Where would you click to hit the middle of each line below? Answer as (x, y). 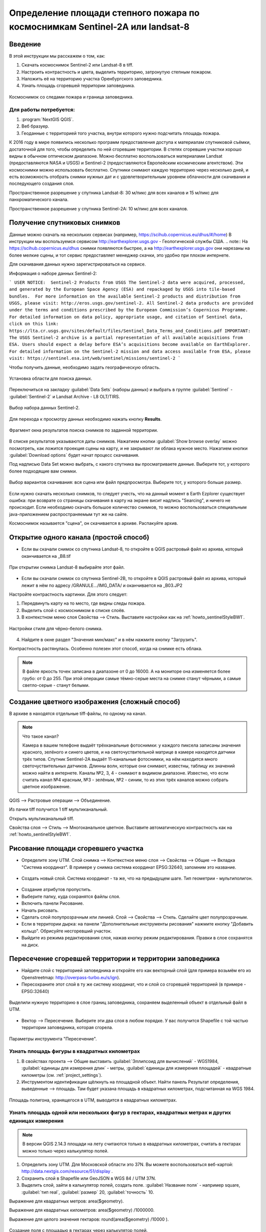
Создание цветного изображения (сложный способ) (95, 702)
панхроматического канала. (39, 200)
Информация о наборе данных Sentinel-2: (53, 273)
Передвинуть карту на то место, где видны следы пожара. (83, 603)
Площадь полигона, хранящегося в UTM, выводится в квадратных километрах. (93, 1100)
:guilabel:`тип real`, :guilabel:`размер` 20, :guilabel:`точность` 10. (88, 1192)
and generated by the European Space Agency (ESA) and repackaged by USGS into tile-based (122, 289)
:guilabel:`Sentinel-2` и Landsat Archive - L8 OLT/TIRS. (65, 396)
